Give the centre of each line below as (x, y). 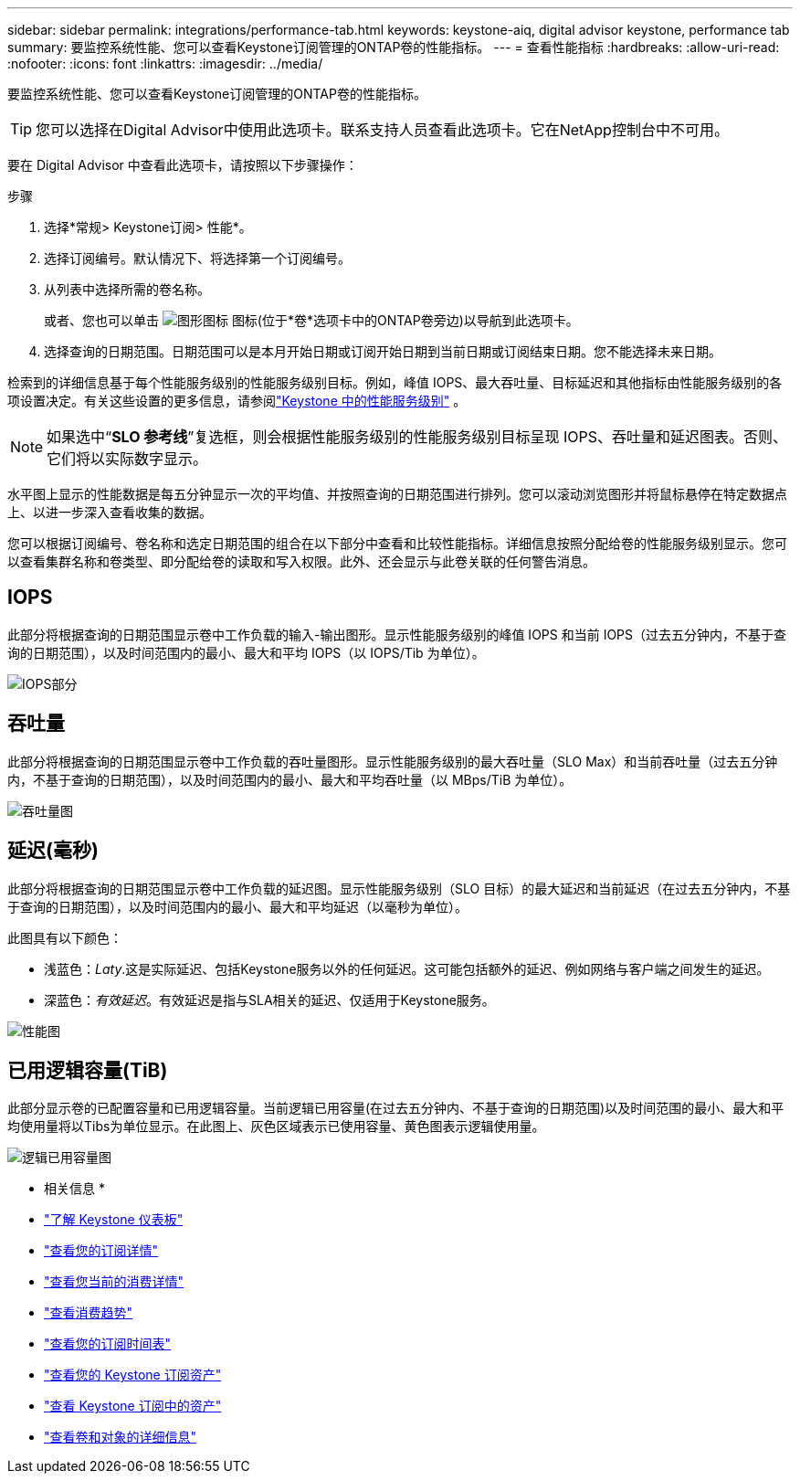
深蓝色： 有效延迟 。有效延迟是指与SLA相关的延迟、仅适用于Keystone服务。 (269, 1000)
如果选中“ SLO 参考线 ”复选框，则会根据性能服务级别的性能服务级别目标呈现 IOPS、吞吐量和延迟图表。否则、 (417, 437)
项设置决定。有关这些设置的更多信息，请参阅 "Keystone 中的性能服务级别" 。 (237, 401)
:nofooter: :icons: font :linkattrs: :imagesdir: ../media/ (165, 63)
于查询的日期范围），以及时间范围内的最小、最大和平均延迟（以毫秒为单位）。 (237, 906)
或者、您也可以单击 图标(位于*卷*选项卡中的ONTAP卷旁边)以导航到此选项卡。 (311, 320)
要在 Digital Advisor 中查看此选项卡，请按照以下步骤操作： (183, 165)
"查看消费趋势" (89, 1313)
